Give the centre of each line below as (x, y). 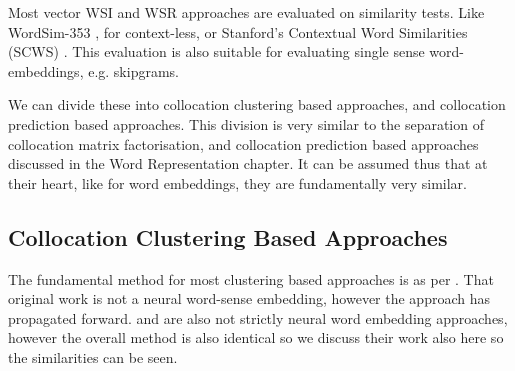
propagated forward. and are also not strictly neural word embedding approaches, (258, 317)
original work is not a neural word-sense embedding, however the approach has (249, 298)
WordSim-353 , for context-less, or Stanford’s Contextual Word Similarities (238, 31)
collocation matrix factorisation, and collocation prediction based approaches (243, 143)
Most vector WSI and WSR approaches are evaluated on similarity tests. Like (246, 12)
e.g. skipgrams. (133, 70)
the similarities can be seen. (93, 356)
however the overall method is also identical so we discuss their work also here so (256, 337)
